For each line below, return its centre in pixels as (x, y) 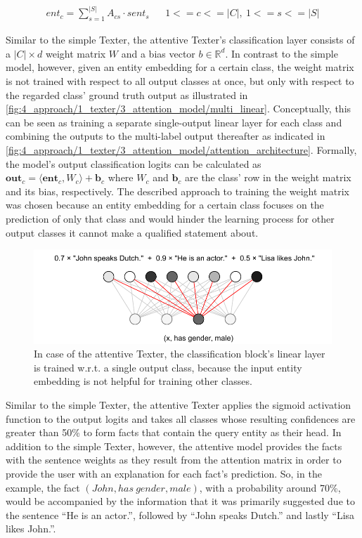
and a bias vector (158, 53)
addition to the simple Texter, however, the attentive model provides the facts (174, 446)
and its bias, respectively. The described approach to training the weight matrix (177, 191)
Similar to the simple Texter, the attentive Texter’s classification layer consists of (180, 40)
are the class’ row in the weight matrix (268, 177)
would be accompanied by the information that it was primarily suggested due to (180, 501)
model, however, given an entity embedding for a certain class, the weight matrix (180, 67)
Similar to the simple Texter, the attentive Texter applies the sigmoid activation (179, 404)
